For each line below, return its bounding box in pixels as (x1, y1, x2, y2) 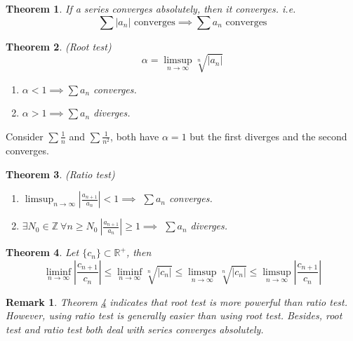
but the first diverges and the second (189, 128, 347, 143)
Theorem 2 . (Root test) (6, 39, 112, 53)
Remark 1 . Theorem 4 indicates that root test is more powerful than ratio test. (6, 294, 347, 309)
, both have (110, 128, 159, 143)
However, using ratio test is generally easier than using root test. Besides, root (6, 308, 342, 323)
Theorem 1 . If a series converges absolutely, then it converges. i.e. (6, 1, 296, 15)
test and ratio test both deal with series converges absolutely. (6, 322, 264, 337)
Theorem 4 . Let (6, 245, 79, 260)
